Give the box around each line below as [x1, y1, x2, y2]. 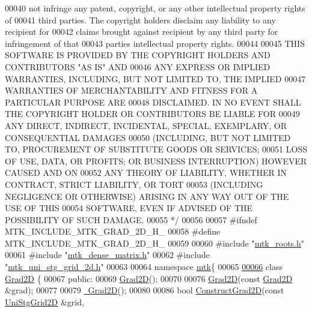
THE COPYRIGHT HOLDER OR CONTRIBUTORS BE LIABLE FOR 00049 [5, 107, 300, 120]
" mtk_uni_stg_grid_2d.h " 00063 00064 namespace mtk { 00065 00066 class [5, 260, 283, 273]
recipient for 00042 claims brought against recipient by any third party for [5, 25, 278, 38]
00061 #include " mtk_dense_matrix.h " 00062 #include [5, 248, 210, 261]
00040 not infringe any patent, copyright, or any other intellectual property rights [5, 2, 305, 14]
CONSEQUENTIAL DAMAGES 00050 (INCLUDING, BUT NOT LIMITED [5, 131, 291, 143]
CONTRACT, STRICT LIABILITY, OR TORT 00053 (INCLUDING [5, 178, 263, 190]
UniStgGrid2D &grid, [5, 295, 84, 308]
